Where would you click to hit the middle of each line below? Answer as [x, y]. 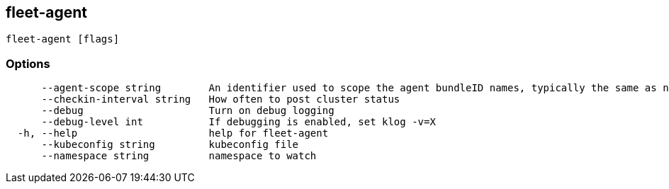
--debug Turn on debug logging [188, 111]
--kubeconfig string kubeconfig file [170, 145]
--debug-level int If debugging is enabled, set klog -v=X [238, 122]
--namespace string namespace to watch [179, 156]
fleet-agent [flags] [63, 39]
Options [28, 63]
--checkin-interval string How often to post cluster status [221, 99]
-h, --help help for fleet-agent [173, 133]
